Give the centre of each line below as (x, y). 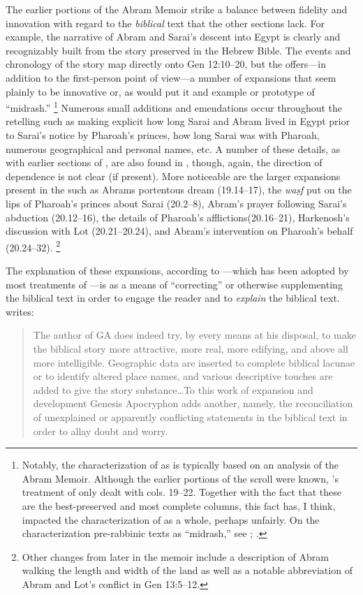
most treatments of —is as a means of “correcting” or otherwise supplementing (174, 284)
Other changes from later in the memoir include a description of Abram (175, 556)
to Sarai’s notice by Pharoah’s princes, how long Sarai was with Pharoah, (163, 135)
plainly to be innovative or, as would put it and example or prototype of (160, 91)
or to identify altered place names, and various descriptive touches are (183, 376)
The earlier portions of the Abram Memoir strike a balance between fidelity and (177, 9)
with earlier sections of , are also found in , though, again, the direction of (164, 162)
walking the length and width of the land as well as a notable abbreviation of (187, 570)
